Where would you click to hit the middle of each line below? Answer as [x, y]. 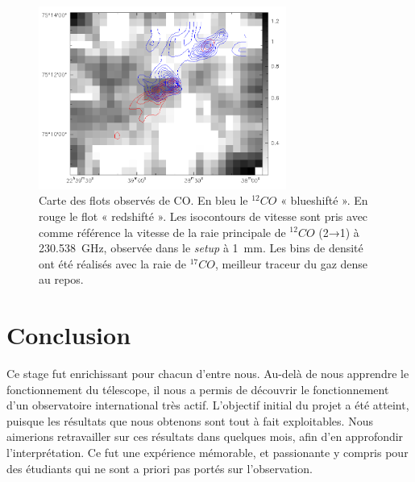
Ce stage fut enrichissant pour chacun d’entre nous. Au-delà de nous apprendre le [208, 374]
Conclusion [69, 335]
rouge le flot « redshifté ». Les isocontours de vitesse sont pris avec [203, 216]
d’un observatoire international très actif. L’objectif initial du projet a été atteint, [208, 405]
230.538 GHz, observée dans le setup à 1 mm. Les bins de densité [201, 248]
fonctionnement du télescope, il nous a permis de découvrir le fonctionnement [198, 389]
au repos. [61, 279]
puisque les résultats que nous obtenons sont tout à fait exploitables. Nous [190, 420]
